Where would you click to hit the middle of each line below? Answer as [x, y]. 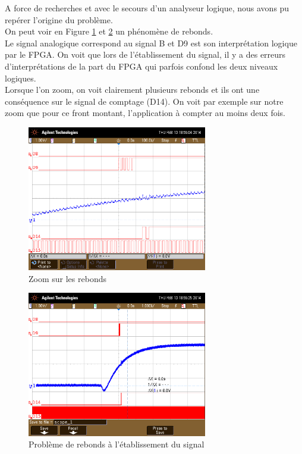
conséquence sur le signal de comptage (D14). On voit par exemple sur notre [144, 101]
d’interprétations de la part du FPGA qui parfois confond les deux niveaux [141, 66]
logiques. [21, 78]
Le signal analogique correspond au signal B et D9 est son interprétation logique [151, 43]
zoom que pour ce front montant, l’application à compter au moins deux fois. [145, 113]
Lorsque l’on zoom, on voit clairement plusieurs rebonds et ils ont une [132, 90]
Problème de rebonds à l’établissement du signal [117, 444]
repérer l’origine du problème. [59, 19]
